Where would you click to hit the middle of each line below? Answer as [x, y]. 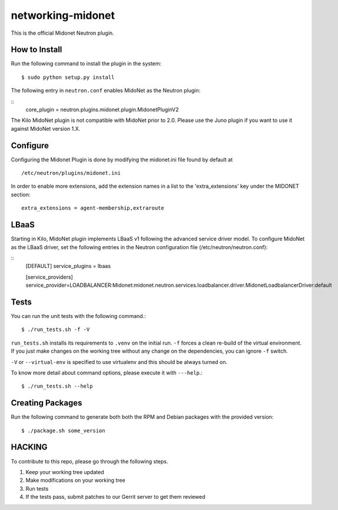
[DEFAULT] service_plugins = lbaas [68, 266]
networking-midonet [63, 15]
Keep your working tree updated [65, 472]
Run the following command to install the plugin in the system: [86, 64]
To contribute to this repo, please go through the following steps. [90, 461]
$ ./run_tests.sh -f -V [56, 329]
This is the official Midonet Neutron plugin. [62, 33]
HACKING [29, 447]
